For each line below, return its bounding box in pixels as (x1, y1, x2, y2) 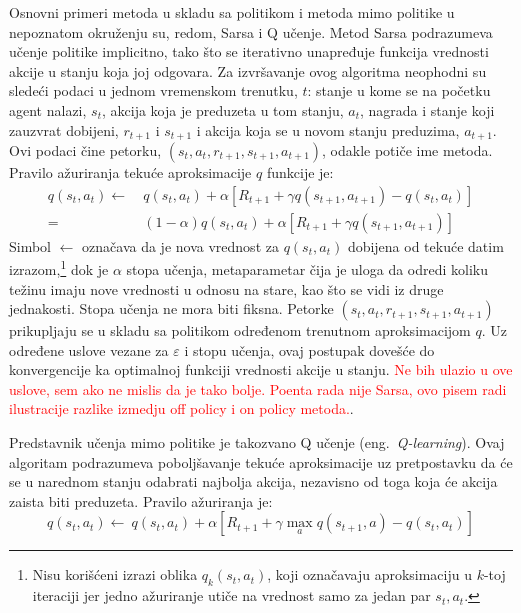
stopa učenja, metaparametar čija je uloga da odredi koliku (126, 258, 489, 279)
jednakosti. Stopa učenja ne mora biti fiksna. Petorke (9, 298, 334, 319)
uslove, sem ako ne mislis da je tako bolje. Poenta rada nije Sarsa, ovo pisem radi (9, 378, 507, 399)
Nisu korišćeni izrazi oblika (32, 564, 198, 585)
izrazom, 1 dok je (9, 256, 109, 279)
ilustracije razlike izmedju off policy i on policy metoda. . (9, 398, 354, 419)
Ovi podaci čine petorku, (9, 140, 162, 161)
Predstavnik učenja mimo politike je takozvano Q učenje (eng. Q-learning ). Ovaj (9, 432, 505, 453)
